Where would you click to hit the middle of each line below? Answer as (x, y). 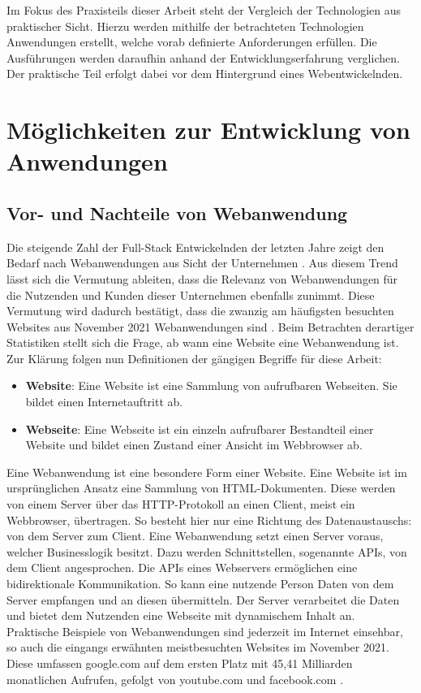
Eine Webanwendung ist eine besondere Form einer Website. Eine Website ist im (207, 472)
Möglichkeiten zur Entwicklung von (208, 130)
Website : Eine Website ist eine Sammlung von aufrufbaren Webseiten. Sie (211, 385)
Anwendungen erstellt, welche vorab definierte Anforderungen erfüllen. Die (192, 42)
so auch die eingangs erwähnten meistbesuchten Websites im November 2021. (198, 647)
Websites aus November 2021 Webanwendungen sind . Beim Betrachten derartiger (210, 326)
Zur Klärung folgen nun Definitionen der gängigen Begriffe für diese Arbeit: (194, 358)
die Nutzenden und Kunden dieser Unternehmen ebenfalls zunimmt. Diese (191, 295)
